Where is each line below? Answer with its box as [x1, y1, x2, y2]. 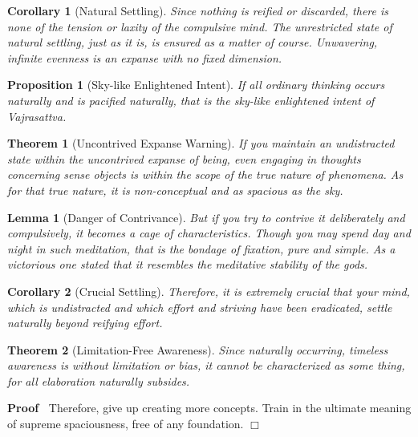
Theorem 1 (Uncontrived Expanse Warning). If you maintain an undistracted [7, 135, 395, 152]
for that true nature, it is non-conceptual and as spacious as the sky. [7, 181, 343, 198]
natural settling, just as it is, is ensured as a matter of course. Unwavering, [7, 34, 378, 51]
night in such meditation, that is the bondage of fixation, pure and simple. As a [7, 240, 396, 257]
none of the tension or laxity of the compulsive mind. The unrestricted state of [7, 18, 392, 34]
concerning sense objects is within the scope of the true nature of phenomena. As [7, 166, 404, 183]
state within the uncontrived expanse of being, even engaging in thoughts [7, 150, 361, 167]
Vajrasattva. [7, 107, 67, 124]
